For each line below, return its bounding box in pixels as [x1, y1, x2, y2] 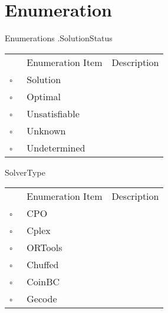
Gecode [27, 292, 57, 306]
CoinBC [27, 275, 60, 289]
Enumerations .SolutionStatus [5, 32, 113, 44]
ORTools [27, 240, 62, 255]
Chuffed [27, 258, 59, 272]
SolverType [5, 166, 45, 178]
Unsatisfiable [27, 106, 80, 120]
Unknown [27, 123, 66, 137]
